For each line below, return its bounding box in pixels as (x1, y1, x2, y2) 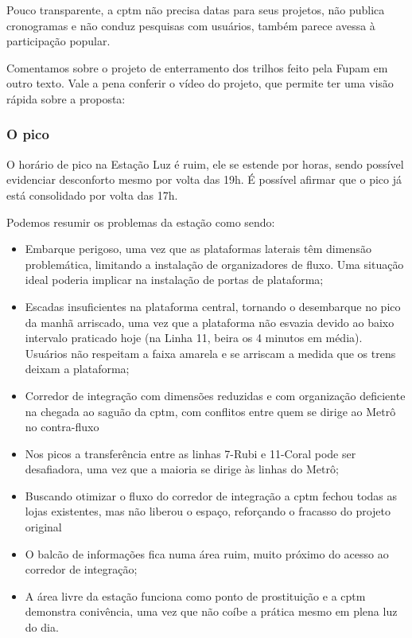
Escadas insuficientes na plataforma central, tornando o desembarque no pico (25, 298, 401, 314)
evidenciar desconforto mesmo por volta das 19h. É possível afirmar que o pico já (6, 171, 402, 188)
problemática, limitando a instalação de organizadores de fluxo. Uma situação (25, 255, 404, 272)
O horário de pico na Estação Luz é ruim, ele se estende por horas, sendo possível (6, 155, 404, 172)
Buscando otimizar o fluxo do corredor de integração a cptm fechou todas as (25, 487, 398, 504)
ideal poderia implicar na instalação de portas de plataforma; (25, 271, 324, 288)
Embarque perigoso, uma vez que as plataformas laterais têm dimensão (25, 240, 371, 257)
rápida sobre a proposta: (6, 90, 126, 107)
